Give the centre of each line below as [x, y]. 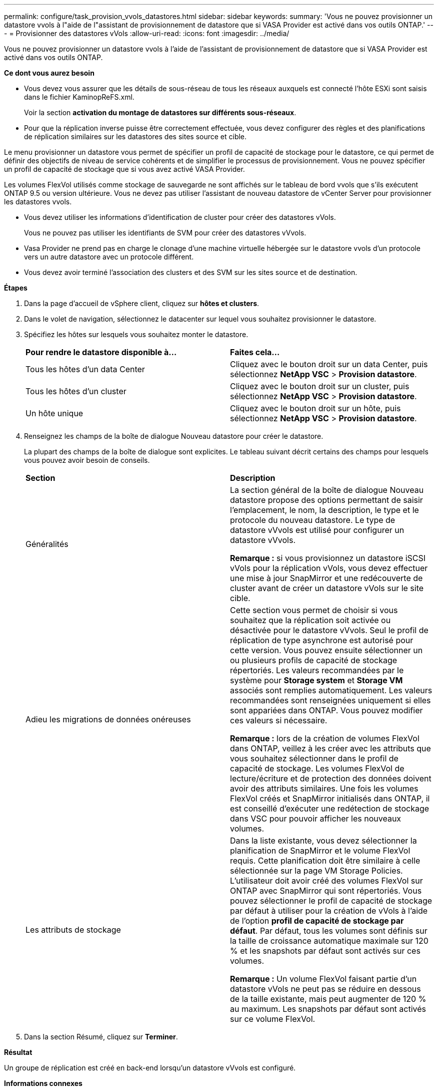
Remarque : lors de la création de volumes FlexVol [325, 738]
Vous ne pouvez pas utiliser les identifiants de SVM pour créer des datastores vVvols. [165, 233]
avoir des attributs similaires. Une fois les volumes [324, 788]
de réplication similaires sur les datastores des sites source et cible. [135, 137]
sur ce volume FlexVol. [273, 1019]
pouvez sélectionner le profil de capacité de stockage [331, 901]
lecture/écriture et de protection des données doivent [331, 778]
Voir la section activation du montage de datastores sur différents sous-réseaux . [160, 112]
